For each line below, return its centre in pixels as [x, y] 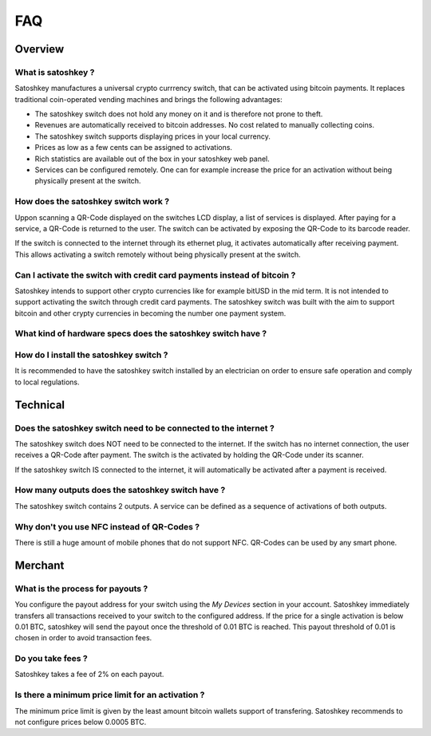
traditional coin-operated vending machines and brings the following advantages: [148, 99]
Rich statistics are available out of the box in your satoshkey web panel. [152, 159]
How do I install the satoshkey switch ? [91, 355]
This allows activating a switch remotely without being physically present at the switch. [158, 254]
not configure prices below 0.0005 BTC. [81, 722]
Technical [40, 405]
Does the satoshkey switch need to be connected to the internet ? [144, 428]
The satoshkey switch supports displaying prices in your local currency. [152, 136]
